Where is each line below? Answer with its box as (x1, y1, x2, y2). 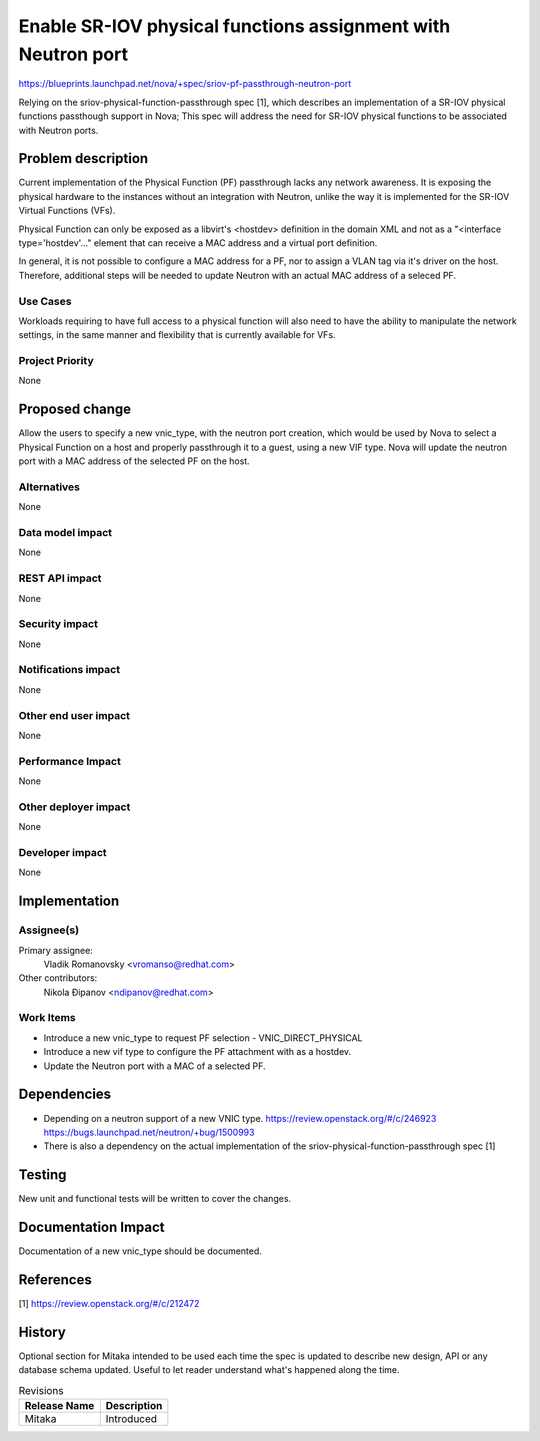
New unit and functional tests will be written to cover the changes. (18, 1193, 292, 1205)
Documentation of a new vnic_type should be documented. (18, 1245, 262, 1257)
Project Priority (18, 354, 94, 368)
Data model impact (18, 526, 113, 540)
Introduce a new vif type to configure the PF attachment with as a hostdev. (43, 1046, 352, 1058)
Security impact (18, 617, 99, 631)
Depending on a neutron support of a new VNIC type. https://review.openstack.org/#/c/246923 (43, 1112, 437, 1124)
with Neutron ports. (18, 124, 99, 136)
